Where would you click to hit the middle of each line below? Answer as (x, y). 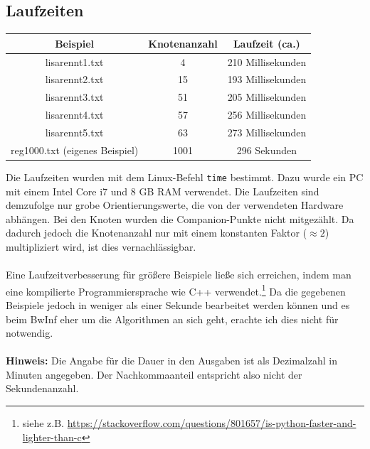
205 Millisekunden (267, 97)
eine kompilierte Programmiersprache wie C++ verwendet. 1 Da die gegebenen (176, 290)
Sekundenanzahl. (42, 388)
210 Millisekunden (267, 61)
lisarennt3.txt (74, 97)
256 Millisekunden (267, 115)
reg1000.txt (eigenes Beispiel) (75, 150)
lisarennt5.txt (74, 132)
